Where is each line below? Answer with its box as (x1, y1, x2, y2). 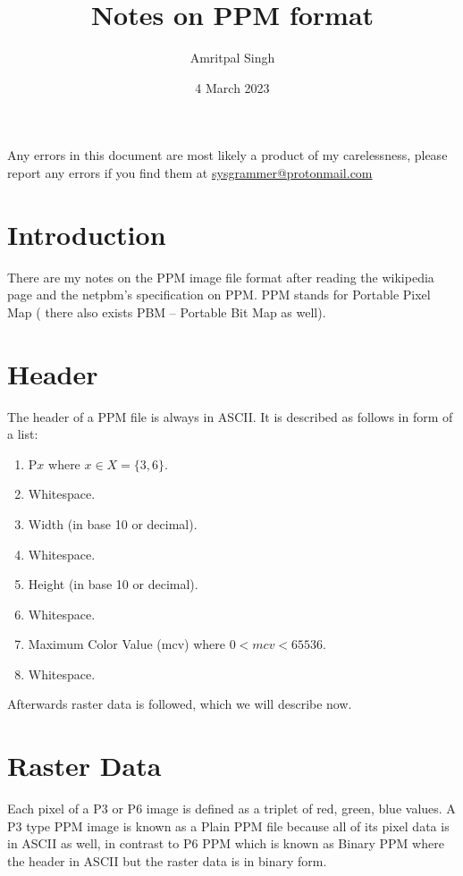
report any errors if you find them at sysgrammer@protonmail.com (7, 163, 373, 181)
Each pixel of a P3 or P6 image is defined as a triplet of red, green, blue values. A (7, 799, 456, 818)
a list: (7, 425, 38, 443)
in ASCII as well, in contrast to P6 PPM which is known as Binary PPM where (7, 834, 444, 853)
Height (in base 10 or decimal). (28, 575, 198, 594)
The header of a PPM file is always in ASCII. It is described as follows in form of (7, 407, 453, 425)
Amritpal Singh (189, 48, 275, 67)
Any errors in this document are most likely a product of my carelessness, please (7, 146, 448, 164)
